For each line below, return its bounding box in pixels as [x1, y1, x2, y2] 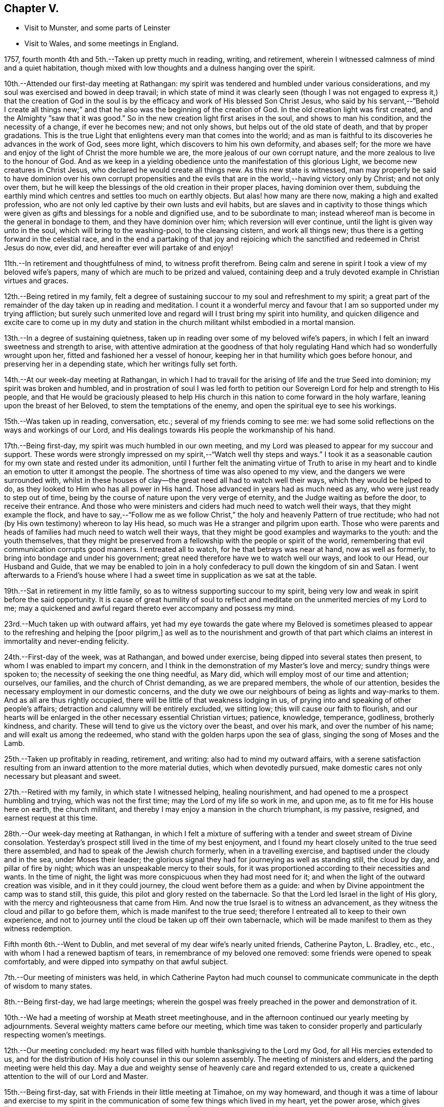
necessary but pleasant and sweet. [4, 772, 121, 781]
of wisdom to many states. [4, 982, 92, 991]
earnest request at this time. [4, 813, 98, 823]
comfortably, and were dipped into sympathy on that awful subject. [4, 957, 228, 966]
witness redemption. [4, 924, 73, 933]
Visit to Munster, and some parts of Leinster [24, 23, 170, 32]
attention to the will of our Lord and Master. [4, 1072, 149, 1081]
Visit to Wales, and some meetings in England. [24, 39, 179, 48]
